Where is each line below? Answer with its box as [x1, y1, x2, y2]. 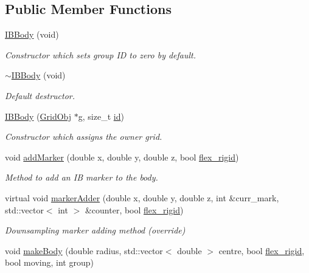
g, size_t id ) [78, 109, 124, 122]
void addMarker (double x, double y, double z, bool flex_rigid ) [5, 150, 239, 163]
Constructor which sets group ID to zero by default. [5, 48, 196, 61]
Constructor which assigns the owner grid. [5, 130, 162, 143]
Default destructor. [5, 89, 75, 102]
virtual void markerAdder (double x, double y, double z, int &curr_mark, [5, 191, 279, 204]
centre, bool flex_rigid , [218, 244, 305, 257]
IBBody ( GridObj [5, 109, 72, 122]
